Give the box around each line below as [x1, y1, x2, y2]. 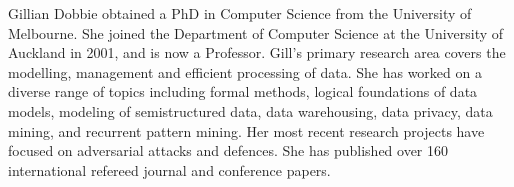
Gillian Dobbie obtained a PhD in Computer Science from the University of [8, 3, 472, 23]
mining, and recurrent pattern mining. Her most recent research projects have [8, 120, 485, 141]
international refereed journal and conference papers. [8, 159, 331, 180]
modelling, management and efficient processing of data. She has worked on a [8, 61, 482, 82]
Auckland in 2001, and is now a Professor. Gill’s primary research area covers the [8, 42, 506, 63]
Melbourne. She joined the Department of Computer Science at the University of [8, 22, 504, 43]
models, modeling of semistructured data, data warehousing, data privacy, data [8, 100, 493, 121]
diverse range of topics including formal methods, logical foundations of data [8, 81, 478, 102]
